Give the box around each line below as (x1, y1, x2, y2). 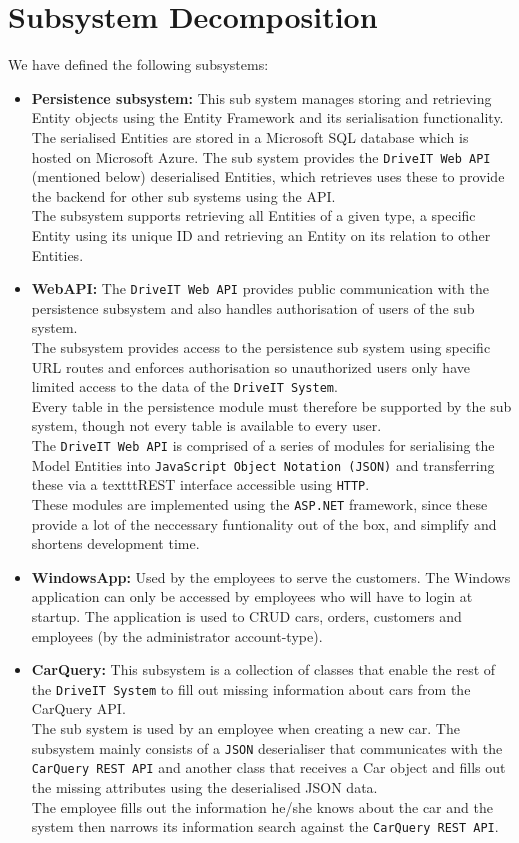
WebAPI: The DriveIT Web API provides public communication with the (31, 278, 489, 299)
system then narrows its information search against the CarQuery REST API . (31, 816, 499, 837)
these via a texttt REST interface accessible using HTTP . (31, 474, 370, 495)
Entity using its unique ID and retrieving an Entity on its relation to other (31, 224, 491, 245)
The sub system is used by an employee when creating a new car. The (31, 718, 460, 739)
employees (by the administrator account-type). (31, 625, 323, 646)
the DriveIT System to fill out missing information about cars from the (31, 678, 471, 699)
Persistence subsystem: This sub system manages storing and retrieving (31, 87, 492, 108)
